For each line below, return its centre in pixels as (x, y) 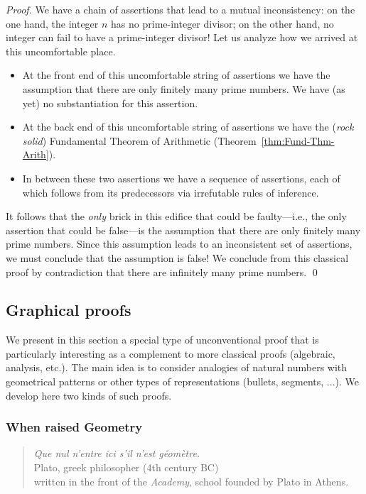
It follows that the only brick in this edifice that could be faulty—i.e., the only (176, 216)
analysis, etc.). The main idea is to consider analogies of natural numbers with (177, 367)
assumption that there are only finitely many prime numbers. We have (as (184, 88)
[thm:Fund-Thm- (298, 140)
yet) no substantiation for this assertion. (110, 103)
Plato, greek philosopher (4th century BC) (126, 467)
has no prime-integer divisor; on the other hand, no (222, 23)
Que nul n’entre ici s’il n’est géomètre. (117, 453)
